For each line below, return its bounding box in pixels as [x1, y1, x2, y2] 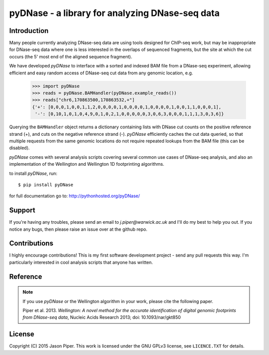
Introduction [9, 26, 49, 35]
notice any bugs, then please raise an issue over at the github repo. [9, 226, 147, 232]
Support [9, 206, 35, 215]
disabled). [9, 145, 30, 151]
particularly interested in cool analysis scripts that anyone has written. [9, 259, 153, 265]
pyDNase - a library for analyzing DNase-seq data [9, 7, 220, 18]
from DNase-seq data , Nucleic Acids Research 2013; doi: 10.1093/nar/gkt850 [22, 315, 181, 321]
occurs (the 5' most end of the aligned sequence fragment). [9, 53, 133, 59]
